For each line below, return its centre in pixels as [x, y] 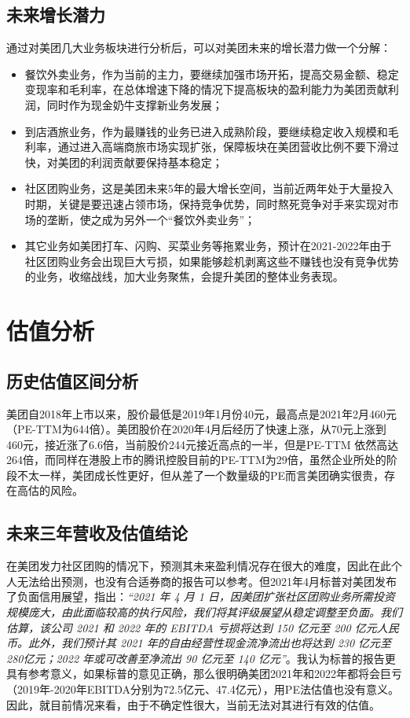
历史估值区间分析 [72, 380]
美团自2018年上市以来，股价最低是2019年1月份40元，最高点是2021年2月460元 [201, 413]
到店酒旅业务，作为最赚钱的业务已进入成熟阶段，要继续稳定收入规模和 [206, 131]
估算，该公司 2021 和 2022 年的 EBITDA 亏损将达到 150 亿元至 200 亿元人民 [203, 627]
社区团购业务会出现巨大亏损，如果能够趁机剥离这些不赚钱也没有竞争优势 [212, 261]
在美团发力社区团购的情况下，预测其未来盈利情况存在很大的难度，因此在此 [199, 566]
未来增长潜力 [56, 15]
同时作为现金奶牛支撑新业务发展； [135, 104]
